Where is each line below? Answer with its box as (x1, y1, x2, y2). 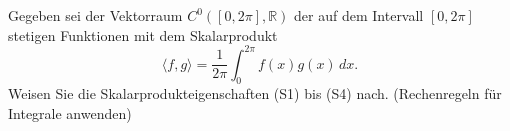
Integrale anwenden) (8, 103, 132, 124)
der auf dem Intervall (294, 5, 424, 25)
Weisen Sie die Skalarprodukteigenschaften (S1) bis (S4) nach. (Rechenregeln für (8, 83, 502, 104)
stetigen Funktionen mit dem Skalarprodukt (8, 24, 278, 45)
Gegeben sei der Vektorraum (8, 5, 183, 25)
